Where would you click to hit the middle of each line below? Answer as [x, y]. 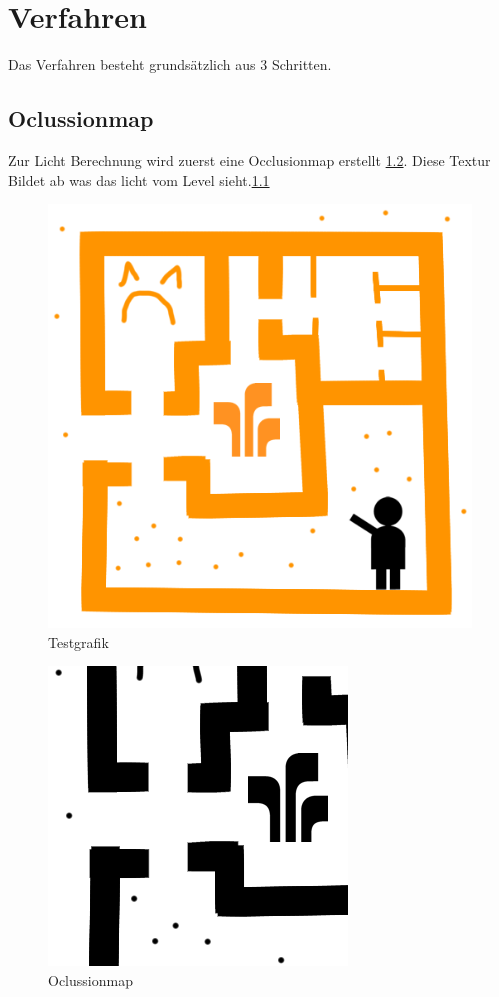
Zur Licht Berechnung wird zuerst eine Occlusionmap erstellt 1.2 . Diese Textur [249, 159]
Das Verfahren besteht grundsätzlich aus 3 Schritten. [170, 64]
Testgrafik [78, 641]
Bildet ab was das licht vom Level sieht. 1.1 [139, 179]
